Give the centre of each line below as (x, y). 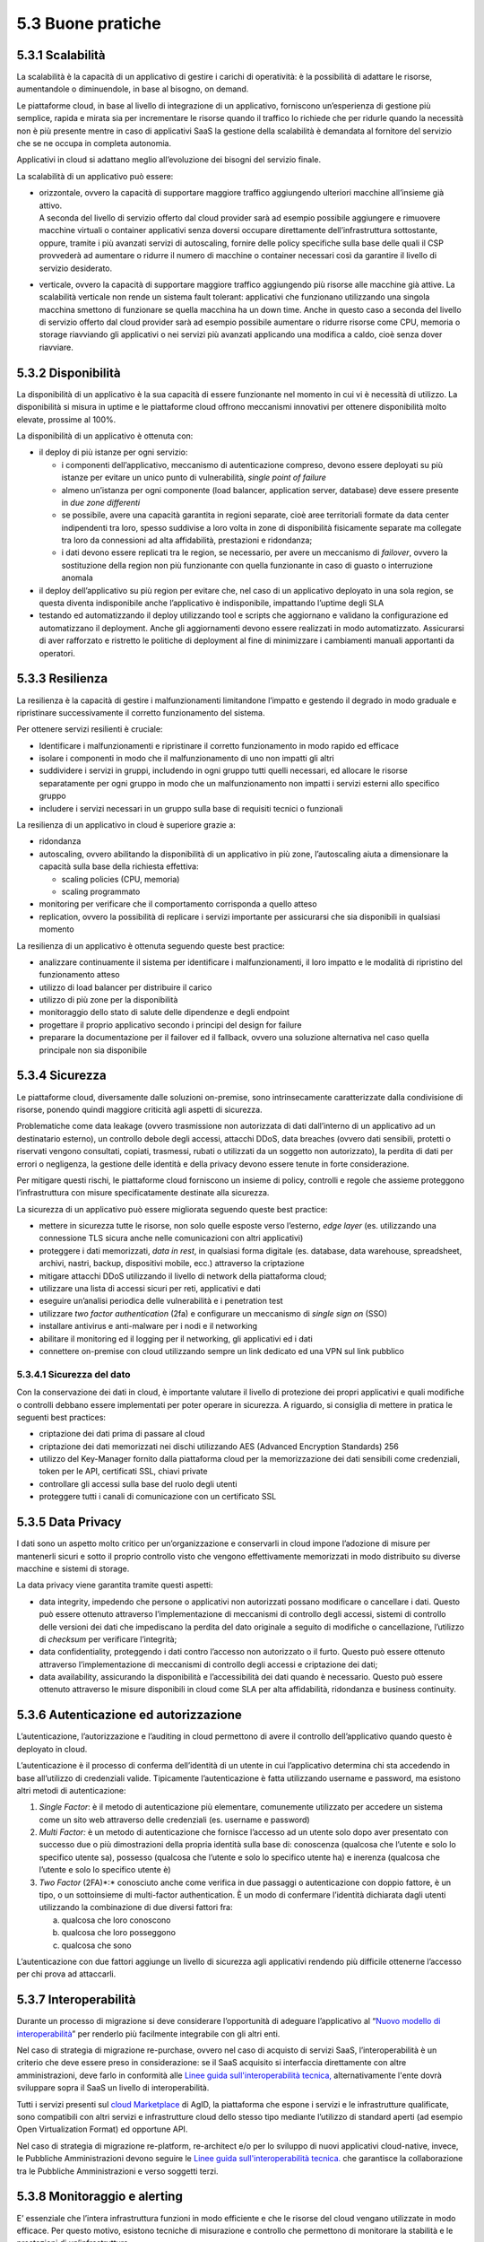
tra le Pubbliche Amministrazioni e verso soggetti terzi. (117, 2171)
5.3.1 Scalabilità (61, 55)
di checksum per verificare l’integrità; (108, 1639)
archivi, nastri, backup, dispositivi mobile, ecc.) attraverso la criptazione (172, 1264)
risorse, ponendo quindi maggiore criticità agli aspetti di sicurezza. (140, 1109)
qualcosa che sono (96, 1945)
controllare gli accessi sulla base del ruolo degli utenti (138, 1483)
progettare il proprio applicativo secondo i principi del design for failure (170, 1025)
